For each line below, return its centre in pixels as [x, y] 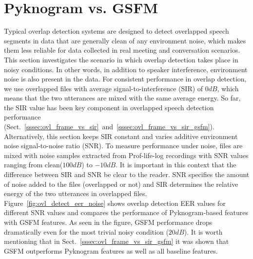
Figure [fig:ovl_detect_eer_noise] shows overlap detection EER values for [115, 203]
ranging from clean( [33, 165]
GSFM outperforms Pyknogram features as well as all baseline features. [111, 250]
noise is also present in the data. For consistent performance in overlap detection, [125, 79]
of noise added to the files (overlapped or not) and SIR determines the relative [121, 184]
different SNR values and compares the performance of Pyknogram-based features [126, 212]
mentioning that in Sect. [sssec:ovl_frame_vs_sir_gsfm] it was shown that [117, 241]
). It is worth [203, 231]
